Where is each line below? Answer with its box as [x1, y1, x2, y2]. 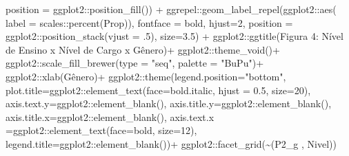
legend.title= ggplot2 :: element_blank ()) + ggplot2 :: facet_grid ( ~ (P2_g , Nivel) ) [6, 136, 337, 151]
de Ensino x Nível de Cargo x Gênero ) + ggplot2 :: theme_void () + [6, 42, 280, 56]
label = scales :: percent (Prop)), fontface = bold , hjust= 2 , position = [6, 15, 293, 30]
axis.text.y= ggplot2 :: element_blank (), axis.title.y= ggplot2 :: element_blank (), [6, 96, 332, 111]
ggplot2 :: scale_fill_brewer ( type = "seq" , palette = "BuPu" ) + [6, 56, 264, 70]
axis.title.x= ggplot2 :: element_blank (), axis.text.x [6, 109, 215, 124]
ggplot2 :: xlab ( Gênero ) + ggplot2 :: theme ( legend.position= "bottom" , [6, 69, 286, 83]
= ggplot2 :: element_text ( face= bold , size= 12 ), [6, 123, 197, 137]
